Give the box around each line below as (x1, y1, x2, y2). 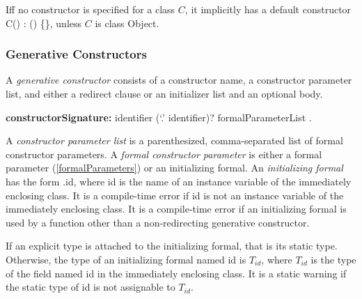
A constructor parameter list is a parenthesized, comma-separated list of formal (6, 133, 343, 148)
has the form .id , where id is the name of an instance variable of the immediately (6, 174, 352, 188)
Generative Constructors (6, 45, 147, 63)
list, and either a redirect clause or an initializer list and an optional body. (6, 86, 323, 100)
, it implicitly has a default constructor (184, 2, 352, 16)
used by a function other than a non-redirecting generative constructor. (6, 215, 310, 229)
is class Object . (95, 15, 159, 30)
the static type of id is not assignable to (6, 279, 175, 294)
